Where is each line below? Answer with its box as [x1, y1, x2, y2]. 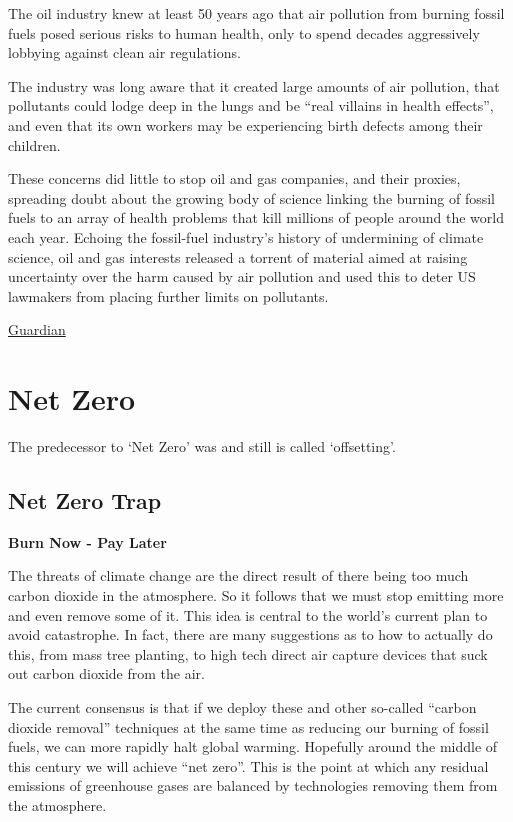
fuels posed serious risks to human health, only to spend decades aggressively [8, 22, 480, 43]
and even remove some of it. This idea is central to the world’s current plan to [8, 604, 488, 625]
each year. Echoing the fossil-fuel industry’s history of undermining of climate [8, 226, 484, 247]
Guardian [8, 319, 66, 340]
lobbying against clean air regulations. [8, 42, 241, 63]
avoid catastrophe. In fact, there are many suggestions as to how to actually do [8, 624, 493, 645]
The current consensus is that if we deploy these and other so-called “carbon [8, 696, 477, 717]
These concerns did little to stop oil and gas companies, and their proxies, [8, 168, 461, 189]
